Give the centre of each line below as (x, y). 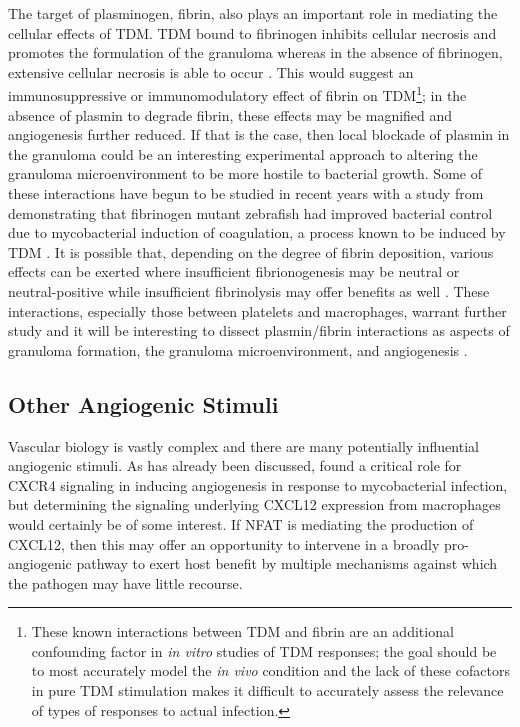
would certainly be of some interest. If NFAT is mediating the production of (241, 523)
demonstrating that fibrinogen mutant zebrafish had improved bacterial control (250, 212)
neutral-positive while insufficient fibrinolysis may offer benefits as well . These (249, 290)
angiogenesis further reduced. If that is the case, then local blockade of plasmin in (259, 134)
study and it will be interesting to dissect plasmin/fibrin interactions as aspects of (259, 330)
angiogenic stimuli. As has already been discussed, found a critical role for (235, 465)
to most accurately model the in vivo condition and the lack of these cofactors (270, 670)
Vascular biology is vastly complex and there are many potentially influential (243, 445)
